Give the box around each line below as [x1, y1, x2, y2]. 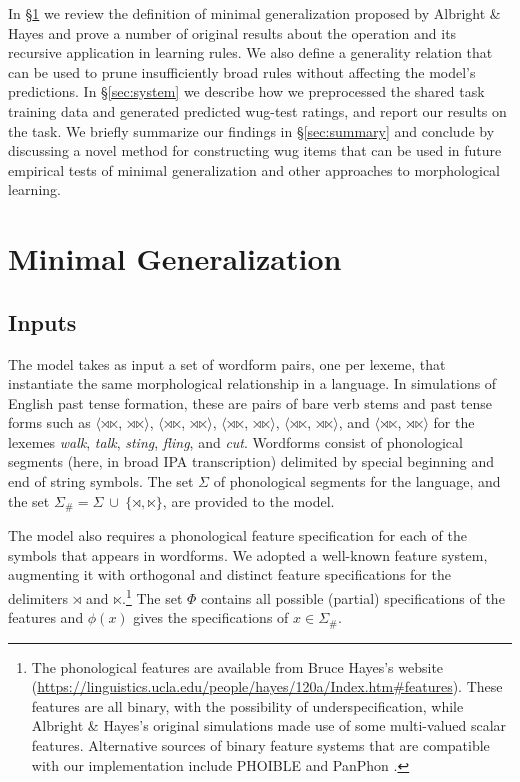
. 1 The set [122, 584, 183, 608]
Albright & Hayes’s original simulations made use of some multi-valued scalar [31, 715, 507, 736]
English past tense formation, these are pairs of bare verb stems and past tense [8, 392, 493, 413]
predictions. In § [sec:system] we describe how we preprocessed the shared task [8, 81, 485, 102]
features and [8, 607, 84, 628]
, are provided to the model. [162, 490, 335, 511]
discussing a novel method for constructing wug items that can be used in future [8, 140, 502, 161]
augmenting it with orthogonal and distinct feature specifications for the [8, 564, 451, 585]
